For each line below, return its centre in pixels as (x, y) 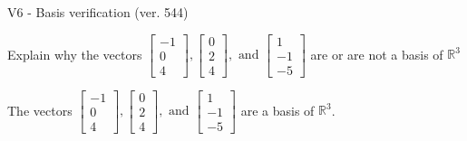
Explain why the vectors (75, 54)
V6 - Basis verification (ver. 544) (98, 12)
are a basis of (277, 110)
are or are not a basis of (377, 54)
